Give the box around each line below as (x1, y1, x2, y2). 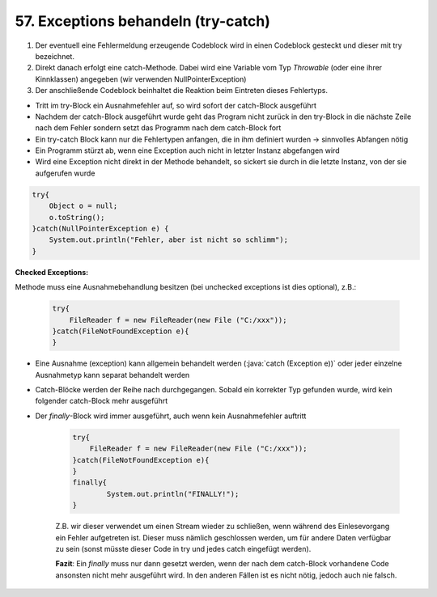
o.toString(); (49, 213, 105, 222)
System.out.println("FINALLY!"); (106, 489, 240, 498)
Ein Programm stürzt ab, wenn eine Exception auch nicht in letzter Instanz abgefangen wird (35, 146, 340, 155)
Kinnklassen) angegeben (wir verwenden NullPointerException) (35, 74, 247, 84)
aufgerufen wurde (35, 168, 95, 178)
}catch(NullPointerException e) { (32, 224, 169, 233)
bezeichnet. (35, 51, 74, 61)
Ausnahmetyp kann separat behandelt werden (35, 370, 190, 379)
